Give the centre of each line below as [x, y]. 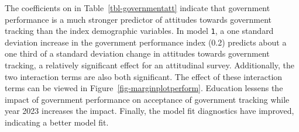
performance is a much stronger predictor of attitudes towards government [138, 19]
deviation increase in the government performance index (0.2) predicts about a [146, 42]
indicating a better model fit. [57, 122]
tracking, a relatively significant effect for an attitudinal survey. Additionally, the [150, 65]
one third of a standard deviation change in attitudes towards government [137, 53]
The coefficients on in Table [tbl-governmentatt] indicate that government [138, 8]
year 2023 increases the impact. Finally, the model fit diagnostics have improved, [149, 111]
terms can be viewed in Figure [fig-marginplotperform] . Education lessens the [144, 88]
